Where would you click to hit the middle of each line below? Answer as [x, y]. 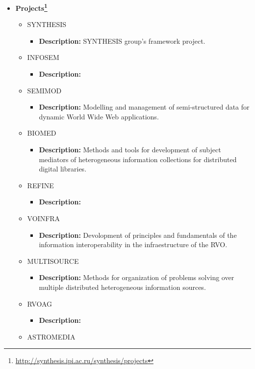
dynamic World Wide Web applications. [99, 116]
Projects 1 [31, 7]
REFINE [40, 185]
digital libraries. [63, 169]
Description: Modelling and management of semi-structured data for [144, 107]
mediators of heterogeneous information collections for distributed [138, 159]
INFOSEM [43, 57]
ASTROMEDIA [51, 336]
